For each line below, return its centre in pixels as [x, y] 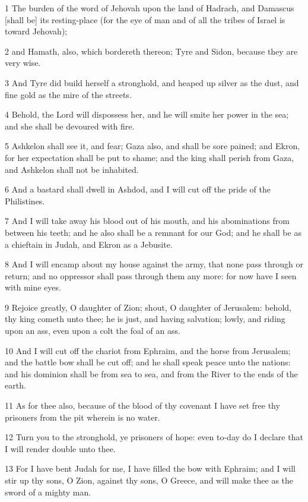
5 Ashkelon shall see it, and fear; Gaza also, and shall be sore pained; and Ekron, [153, 146]
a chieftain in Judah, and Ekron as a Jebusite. [89, 244]
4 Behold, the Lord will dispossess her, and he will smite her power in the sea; [147, 114]
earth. [15, 385]
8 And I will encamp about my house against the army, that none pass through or [154, 264]
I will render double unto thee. [60, 448]
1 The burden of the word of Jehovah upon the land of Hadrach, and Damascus [150, 8]
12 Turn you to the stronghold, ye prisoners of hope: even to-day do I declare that [154, 437]
